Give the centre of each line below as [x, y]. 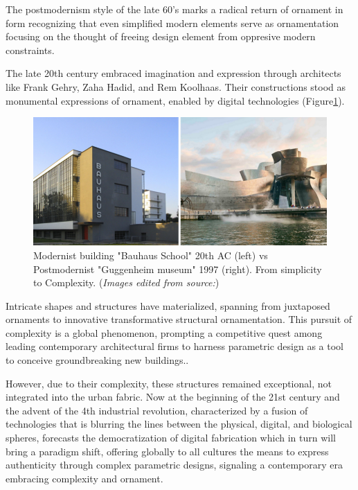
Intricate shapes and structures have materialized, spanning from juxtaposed [168, 305]
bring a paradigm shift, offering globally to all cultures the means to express [167, 451]
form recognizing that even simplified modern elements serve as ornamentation [172, 23]
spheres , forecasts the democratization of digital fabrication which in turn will [171, 438]
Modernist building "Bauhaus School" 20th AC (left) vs [151, 255]
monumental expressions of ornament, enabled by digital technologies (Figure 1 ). [175, 100]
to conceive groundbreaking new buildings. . [97, 360]
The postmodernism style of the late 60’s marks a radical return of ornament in [174, 9]
